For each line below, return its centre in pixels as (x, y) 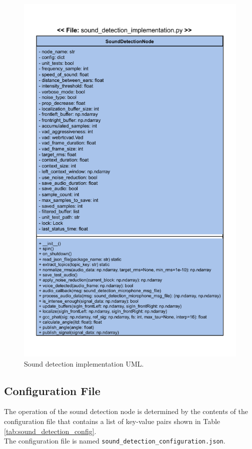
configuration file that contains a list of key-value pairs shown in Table (112, 421)
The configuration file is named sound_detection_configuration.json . (115, 441)
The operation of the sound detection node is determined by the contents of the (126, 411)
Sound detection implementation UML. (84, 363)
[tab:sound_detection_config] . (50, 431)
